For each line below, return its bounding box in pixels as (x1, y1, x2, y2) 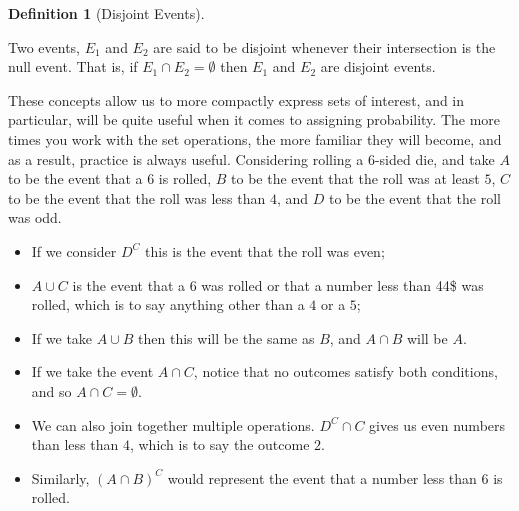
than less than (31, 434, 119, 455)
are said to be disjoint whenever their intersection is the (153, 36, 496, 57)
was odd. (8, 207, 62, 228)
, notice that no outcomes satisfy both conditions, (193, 361, 498, 382)
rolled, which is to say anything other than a (31, 294, 305, 315)
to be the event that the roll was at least (231, 168, 480, 189)
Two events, (8, 36, 81, 57)
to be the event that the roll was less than (8, 187, 266, 208)
